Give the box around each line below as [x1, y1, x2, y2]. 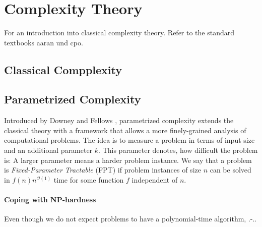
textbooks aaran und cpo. [4, 37, 83, 47]
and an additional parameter [4, 145, 93, 155]
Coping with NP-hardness [4, 194, 96, 205]
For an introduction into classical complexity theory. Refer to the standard [4, 27, 235, 38]
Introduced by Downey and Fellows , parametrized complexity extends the [4, 115, 234, 126]
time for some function [53, 174, 124, 185]
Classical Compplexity [4, 62, 122, 77]
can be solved [210, 164, 251, 175]
